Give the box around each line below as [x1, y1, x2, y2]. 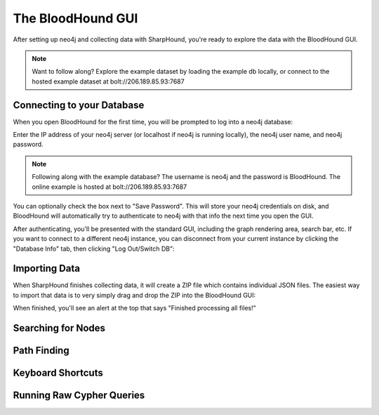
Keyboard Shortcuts [13, 367, 103, 379]
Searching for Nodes [13, 322, 105, 334]
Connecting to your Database [13, 99, 145, 111]
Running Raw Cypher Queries [13, 390, 145, 402]
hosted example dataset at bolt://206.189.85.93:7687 [32, 77, 185, 86]
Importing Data [13, 263, 81, 275]
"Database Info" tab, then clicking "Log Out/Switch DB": [13, 244, 175, 253]
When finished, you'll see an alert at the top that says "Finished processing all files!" [13, 304, 256, 312]
